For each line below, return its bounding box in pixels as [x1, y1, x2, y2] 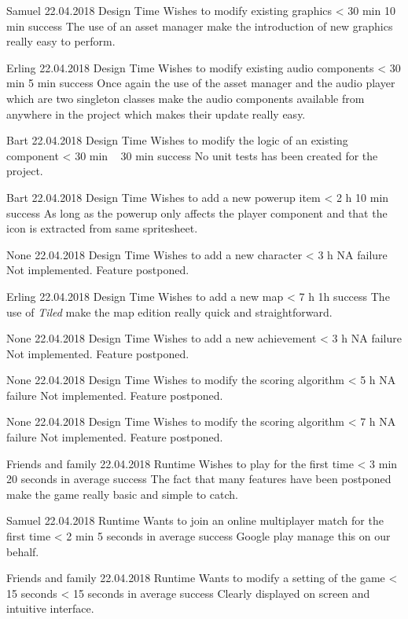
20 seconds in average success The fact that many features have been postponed [6, 471, 391, 487]
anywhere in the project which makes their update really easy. [6, 105, 306, 122]
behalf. [6, 543, 39, 559]
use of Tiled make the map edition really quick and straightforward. [6, 303, 333, 320]
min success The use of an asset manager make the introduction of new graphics [6, 17, 393, 34]
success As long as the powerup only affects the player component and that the [6, 204, 388, 221]
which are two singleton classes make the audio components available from [6, 90, 365, 106]
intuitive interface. [6, 600, 94, 617]
